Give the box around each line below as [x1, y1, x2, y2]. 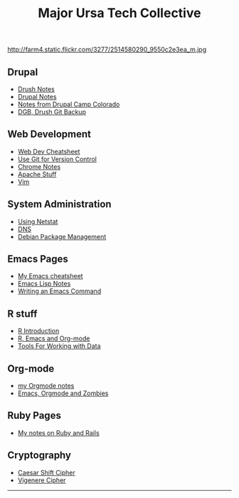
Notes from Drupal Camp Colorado [17, 100, 120, 108]
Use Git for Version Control [17, 155, 97, 163]
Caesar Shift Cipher [17, 468, 76, 477]
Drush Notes [17, 85, 55, 93]
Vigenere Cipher [17, 476, 66, 484]
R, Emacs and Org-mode [17, 334, 90, 343]
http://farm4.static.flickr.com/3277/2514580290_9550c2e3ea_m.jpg [7, 45, 207, 54]
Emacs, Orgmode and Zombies [17, 389, 109, 397]
